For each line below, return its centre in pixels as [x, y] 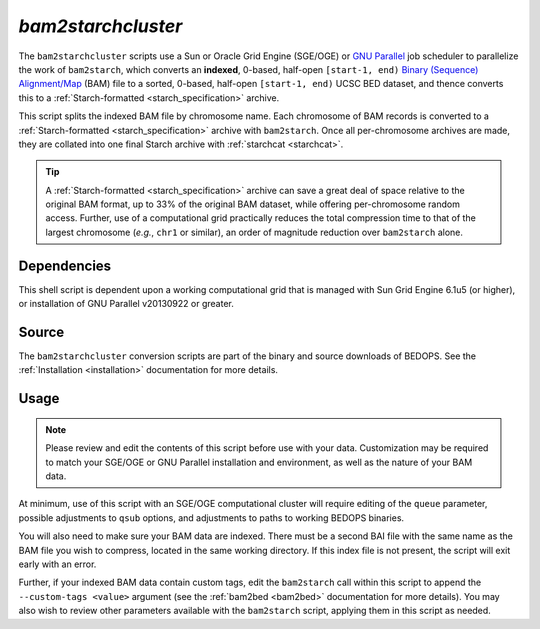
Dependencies [65, 265]
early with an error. [57, 564]
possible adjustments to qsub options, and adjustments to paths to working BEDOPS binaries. [211, 517]
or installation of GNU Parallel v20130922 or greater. [126, 304]
